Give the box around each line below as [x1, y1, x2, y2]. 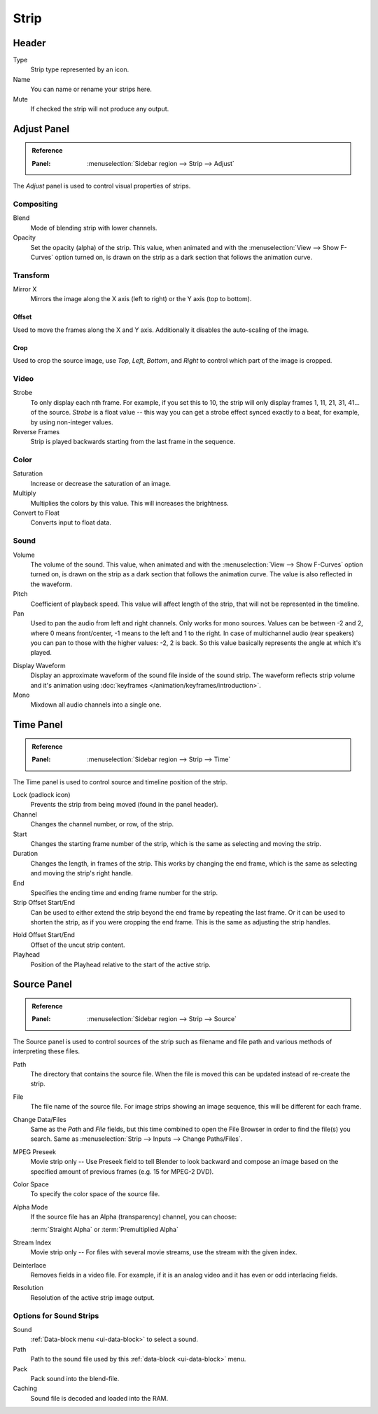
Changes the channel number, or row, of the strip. [30, 820, 174, 829]
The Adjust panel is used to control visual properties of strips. [13, 182, 191, 190]
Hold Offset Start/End [13, 931, 75, 939]
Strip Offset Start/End [13, 899, 76, 907]
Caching [13, 1384, 38, 1393]
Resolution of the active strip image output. [30, 1293, 155, 1302]
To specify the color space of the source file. [30, 1190, 160, 1198]
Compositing [13, 199, 58, 209]
